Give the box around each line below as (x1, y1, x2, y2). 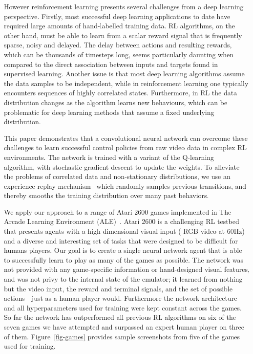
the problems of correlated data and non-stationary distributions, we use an (4, 171, 231, 181)
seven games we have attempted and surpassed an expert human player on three (4, 322, 245, 332)
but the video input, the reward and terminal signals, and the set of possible (4, 283, 232, 293)
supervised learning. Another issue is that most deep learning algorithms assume (4, 68, 245, 79)
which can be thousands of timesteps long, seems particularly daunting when (4, 49, 233, 59)
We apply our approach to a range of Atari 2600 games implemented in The (4, 206, 232, 217)
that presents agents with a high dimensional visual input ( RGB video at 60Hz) (4, 226, 245, 236)
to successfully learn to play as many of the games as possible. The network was (4, 254, 243, 265)
